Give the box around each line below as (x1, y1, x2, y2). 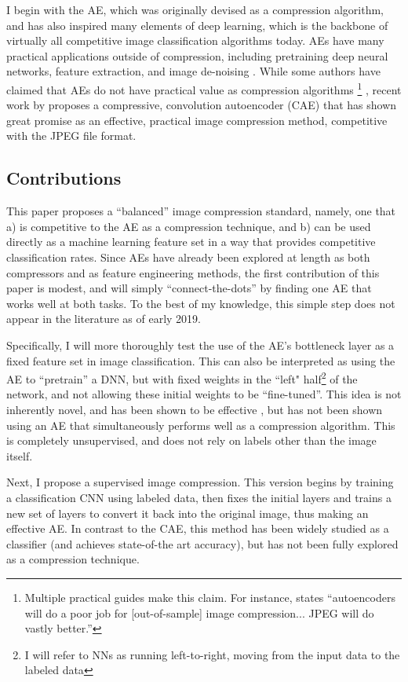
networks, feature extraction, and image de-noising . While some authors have (6, 63, 381, 79)
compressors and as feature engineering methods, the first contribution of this (6, 264, 380, 280)
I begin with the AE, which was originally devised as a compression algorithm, (6, 2, 384, 17)
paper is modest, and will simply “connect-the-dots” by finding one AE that (6, 280, 372, 296)
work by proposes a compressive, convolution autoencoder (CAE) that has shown (6, 97, 397, 113)
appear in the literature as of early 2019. (6, 310, 201, 327)
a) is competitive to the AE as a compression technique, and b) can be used (6, 218, 371, 234)
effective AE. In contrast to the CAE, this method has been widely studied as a (6, 520, 389, 537)
